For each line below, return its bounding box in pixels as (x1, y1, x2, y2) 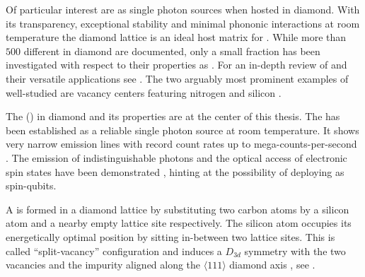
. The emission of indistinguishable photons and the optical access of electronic (6, 150, 347, 165)
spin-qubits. (6, 178, 57, 193)
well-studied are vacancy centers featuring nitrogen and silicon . (6, 85, 282, 100)
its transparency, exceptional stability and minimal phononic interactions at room (6, 16, 360, 30)
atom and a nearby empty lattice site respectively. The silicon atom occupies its (6, 216, 352, 230)
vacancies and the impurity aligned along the (6, 257, 201, 272)
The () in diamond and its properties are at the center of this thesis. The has (6, 109, 340, 124)
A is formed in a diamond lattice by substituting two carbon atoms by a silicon (6, 201, 349, 216)
